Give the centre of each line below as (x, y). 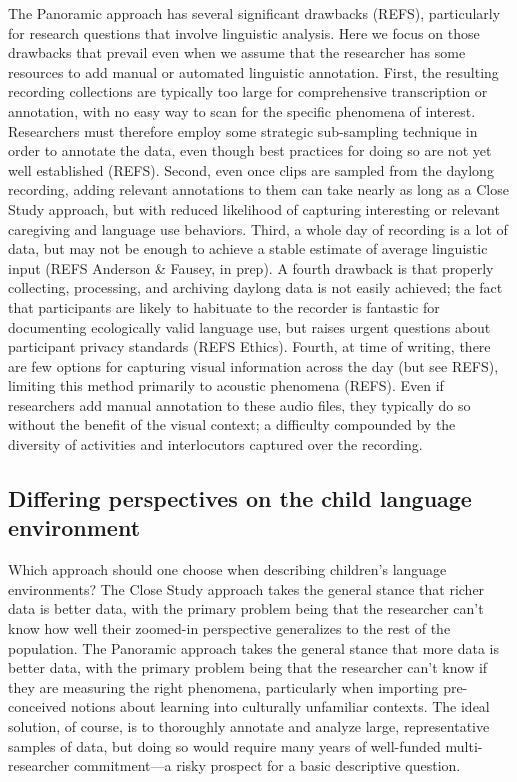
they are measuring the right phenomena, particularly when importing (223, 686)
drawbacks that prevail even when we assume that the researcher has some (237, 52)
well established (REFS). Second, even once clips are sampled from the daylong (251, 169)
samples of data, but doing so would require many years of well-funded (224, 745)
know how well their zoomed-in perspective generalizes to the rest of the (229, 628)
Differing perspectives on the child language (240, 498)
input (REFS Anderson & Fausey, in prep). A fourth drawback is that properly (251, 267)
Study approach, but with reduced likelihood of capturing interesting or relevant (254, 208)
